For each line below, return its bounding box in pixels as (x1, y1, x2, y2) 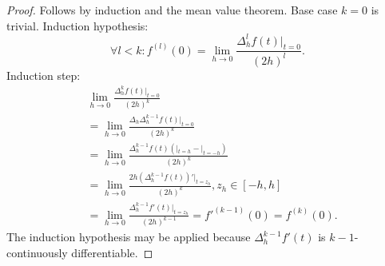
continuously (6, 244, 68, 261)
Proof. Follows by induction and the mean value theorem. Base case (6, 2, 338, 18)
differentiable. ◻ (71, 244, 153, 261)
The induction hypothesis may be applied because (6, 228, 251, 245)
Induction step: (6, 66, 81, 83)
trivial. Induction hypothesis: (6, 17, 149, 34)
